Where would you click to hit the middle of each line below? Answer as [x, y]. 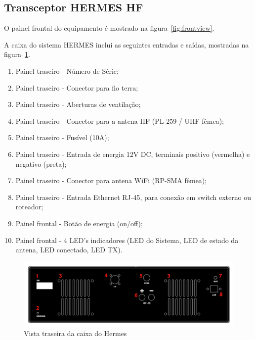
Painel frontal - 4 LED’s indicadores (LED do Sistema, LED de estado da [127, 240]
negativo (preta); [41, 164]
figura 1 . [17, 54]
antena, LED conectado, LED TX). [69, 250]
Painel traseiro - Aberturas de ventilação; [78, 104]
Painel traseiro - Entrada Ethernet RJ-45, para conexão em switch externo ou [133, 197]
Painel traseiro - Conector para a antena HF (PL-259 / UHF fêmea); [120, 121]
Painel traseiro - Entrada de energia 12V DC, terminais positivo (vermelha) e [133, 154]
